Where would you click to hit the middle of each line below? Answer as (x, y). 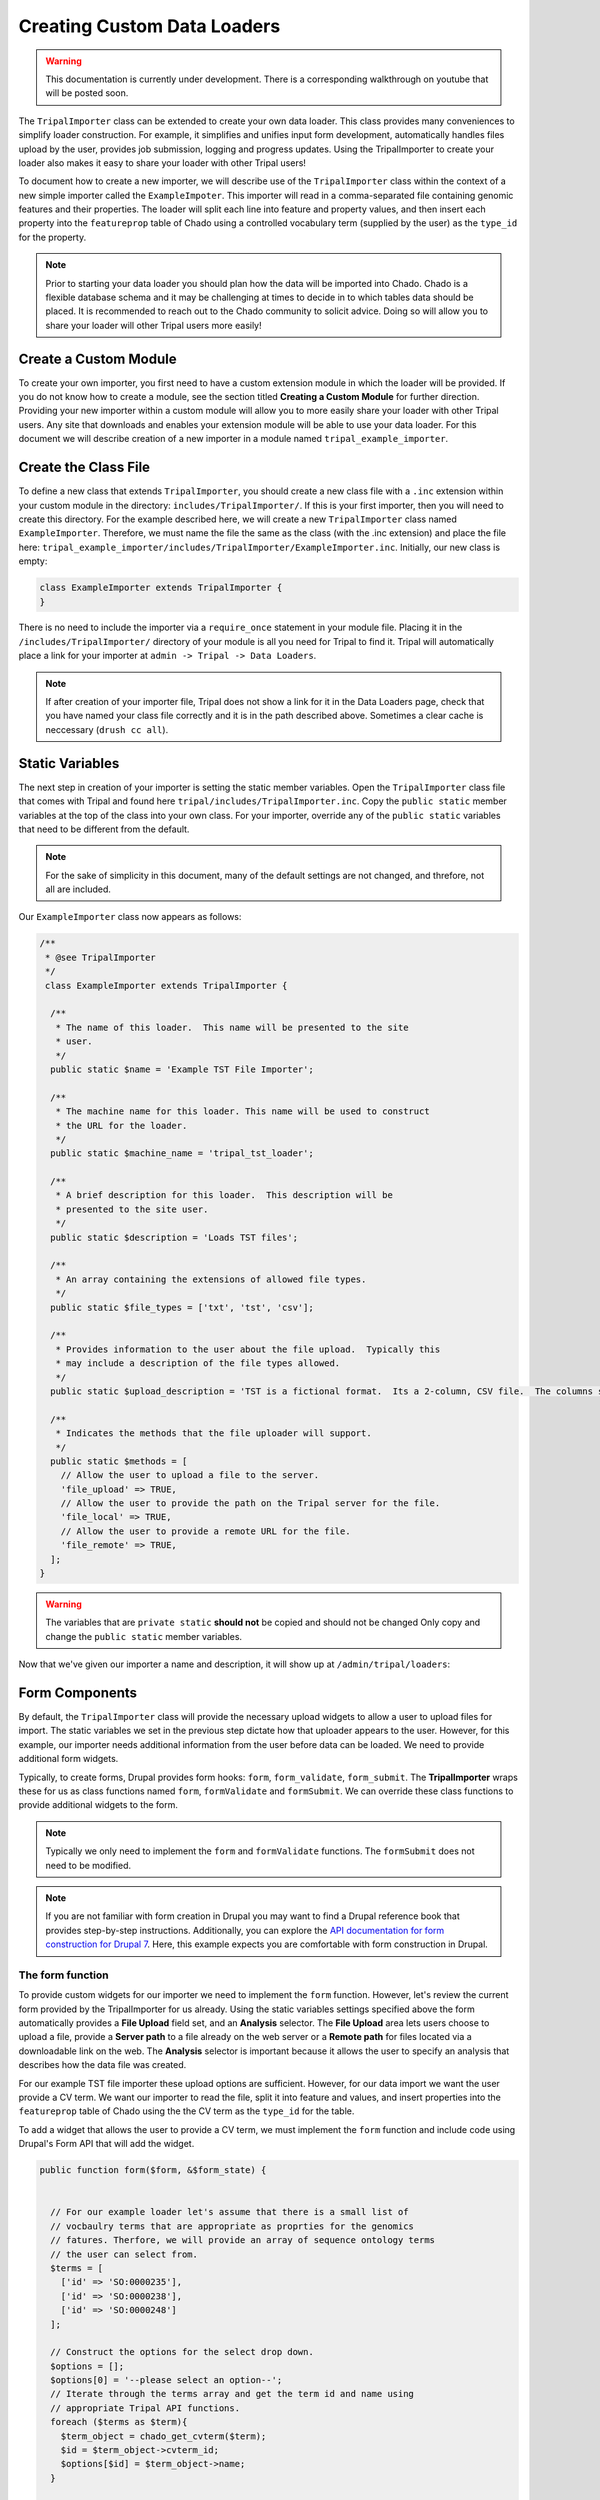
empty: (33, 561)
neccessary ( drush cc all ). (107, 729)
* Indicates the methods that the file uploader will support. (213, 1433)
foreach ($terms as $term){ (119, 2422)
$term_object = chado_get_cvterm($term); (163, 2436)
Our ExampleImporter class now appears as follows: (130, 917)
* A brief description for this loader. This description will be (224, 1195)
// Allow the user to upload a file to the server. (190, 1475)
